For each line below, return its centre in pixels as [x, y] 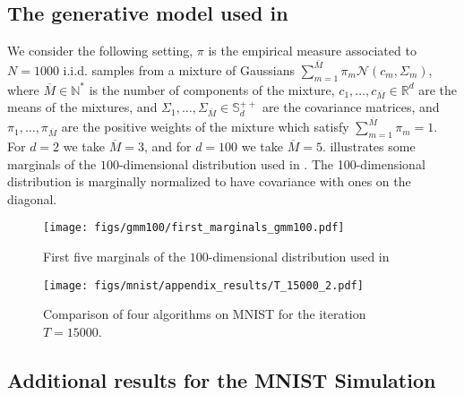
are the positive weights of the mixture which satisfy [205, 127]
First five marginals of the [115, 257]
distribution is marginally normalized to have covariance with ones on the [209, 181]
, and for [168, 146]
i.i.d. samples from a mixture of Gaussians [179, 69]
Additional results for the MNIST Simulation [222, 379]
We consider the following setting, [100, 51]
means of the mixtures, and [82, 107]
